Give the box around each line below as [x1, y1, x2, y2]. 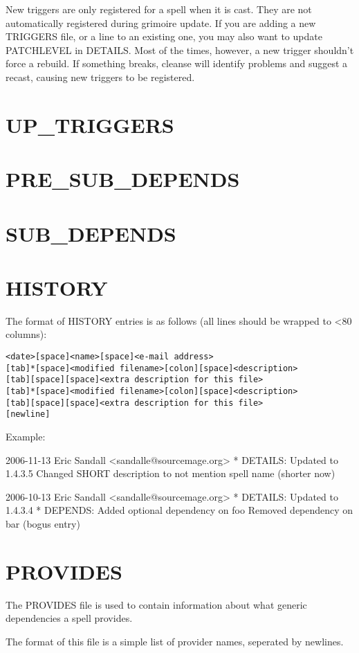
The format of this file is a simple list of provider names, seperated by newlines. [6, 634, 344, 648]
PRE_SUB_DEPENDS [6, 165, 240, 193]
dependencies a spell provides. [6, 611, 133, 625]
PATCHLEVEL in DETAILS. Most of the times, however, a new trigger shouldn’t [6, 42, 354, 57]
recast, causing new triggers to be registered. [6, 69, 195, 84]
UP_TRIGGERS [6, 110, 174, 138]
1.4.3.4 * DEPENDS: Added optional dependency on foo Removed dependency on [6, 503, 353, 517]
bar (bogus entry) [6, 516, 80, 530]
